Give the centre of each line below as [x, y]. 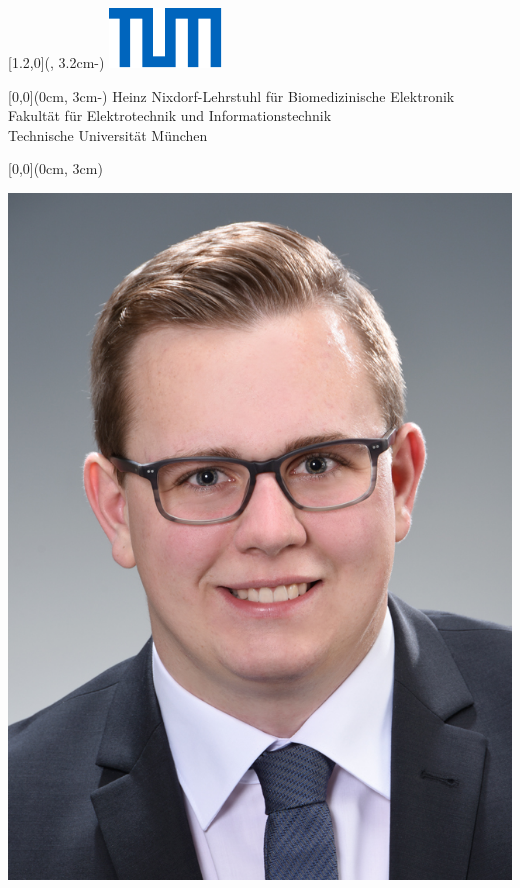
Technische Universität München [108, 134]
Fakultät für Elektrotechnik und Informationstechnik [170, 115]
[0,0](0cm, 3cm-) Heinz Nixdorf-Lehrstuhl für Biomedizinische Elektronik [231, 95]
